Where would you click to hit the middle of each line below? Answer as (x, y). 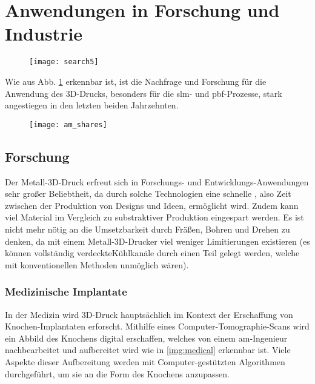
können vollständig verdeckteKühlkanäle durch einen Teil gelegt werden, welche (152, 253)
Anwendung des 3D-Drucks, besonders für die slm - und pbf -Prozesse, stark (144, 93)
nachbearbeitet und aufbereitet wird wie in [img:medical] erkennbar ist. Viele (148, 350)
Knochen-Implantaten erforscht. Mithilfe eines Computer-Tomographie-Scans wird (157, 326)
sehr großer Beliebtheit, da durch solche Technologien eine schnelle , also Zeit (148, 194)
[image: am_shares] (68, 124)
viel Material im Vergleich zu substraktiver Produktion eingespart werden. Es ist (154, 217)
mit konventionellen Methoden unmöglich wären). (97, 264)
